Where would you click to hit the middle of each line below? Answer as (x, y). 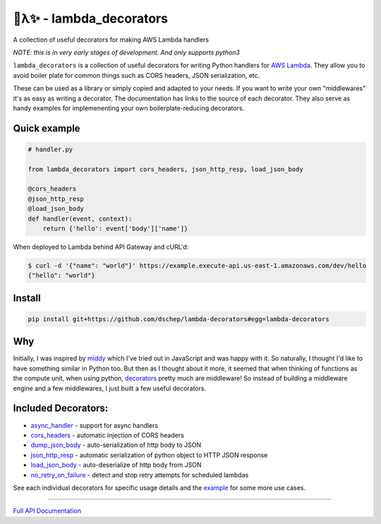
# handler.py (50, 149)
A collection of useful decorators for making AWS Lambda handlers (111, 40)
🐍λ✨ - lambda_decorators (91, 18)
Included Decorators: (61, 408)
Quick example (47, 128)
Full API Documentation (47, 511)
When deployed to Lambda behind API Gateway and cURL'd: (101, 247)
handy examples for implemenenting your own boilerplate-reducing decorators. (129, 108)
